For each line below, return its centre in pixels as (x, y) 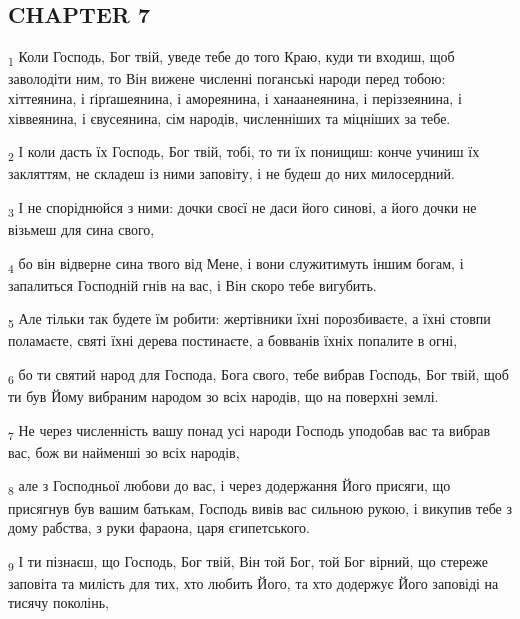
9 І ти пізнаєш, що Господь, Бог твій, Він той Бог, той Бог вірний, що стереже (248, 562)
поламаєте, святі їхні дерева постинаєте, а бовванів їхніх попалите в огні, (233, 340)
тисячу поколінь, (59, 602)
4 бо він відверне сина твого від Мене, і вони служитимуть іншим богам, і (236, 264)
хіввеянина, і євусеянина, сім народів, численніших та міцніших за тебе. (229, 117)
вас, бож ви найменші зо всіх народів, (124, 451)
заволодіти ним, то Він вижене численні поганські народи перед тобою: (227, 78)
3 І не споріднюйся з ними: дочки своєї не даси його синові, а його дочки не (242, 208)
